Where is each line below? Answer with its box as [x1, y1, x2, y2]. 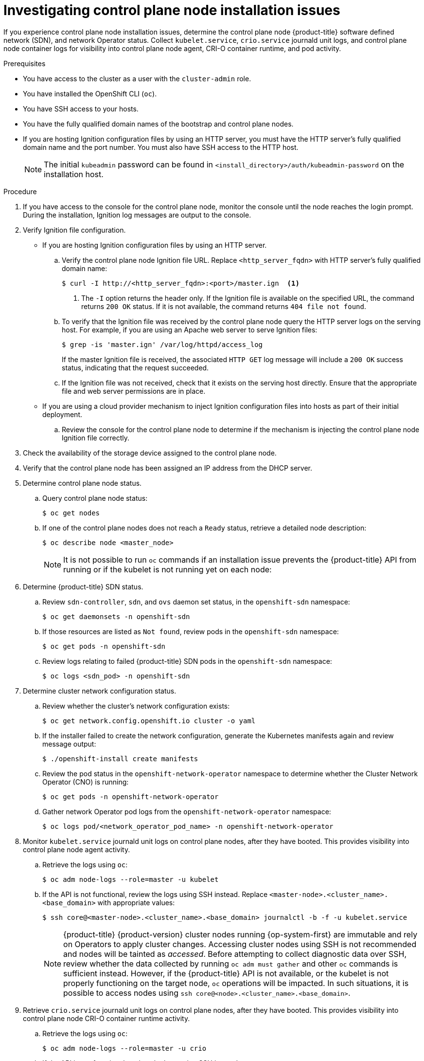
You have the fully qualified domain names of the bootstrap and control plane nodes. [23, 119, 294, 128]
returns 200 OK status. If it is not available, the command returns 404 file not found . [81, 302, 366, 311]
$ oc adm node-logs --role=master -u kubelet [42, 875, 219, 883]
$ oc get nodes [42, 509, 100, 517]
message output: [42, 739, 96, 748]
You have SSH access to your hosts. [23, 104, 139, 113]
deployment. [42, 410, 82, 419]
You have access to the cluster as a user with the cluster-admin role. [23, 74, 251, 83]
